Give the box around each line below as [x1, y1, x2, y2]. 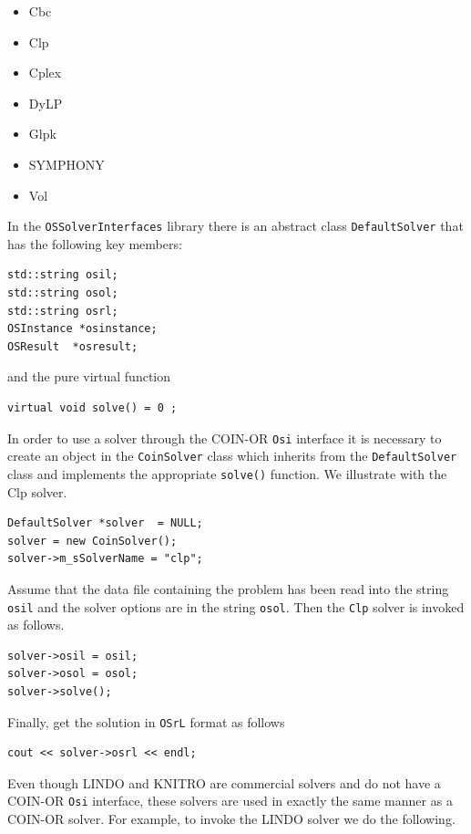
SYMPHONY [28, 154, 105, 173]
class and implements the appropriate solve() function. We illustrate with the [7, 464, 447, 483]
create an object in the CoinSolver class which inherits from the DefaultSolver [7, 446, 457, 465]
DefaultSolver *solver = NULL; [7, 516, 203, 530]
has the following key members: [7, 234, 182, 253]
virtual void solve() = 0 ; [7, 401, 178, 414]
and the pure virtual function [7, 367, 171, 386]
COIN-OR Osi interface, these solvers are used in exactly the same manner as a [7, 791, 453, 810]
